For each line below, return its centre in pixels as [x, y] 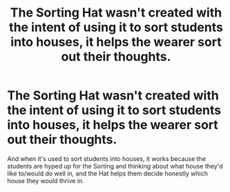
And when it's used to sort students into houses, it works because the [106, 159]
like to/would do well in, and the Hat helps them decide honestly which [108, 173]
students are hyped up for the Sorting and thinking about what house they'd [115, 166]
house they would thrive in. [46, 180]
